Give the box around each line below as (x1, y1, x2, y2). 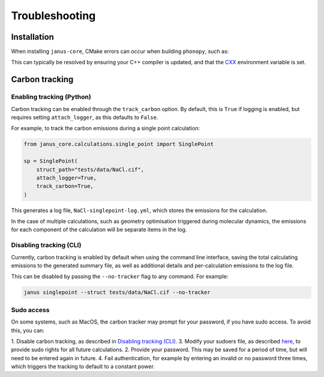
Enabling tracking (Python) (11, 93, 91, 101)
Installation (11, 32, 54, 42)
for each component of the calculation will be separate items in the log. (11, 226, 187, 234)
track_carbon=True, (36, 183, 94, 190)
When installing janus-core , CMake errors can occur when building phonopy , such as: (11, 48, 229, 55)
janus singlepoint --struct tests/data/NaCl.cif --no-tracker (23, 289, 211, 296)
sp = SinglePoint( (23, 158, 78, 164)
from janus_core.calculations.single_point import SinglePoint (23, 141, 214, 148)
